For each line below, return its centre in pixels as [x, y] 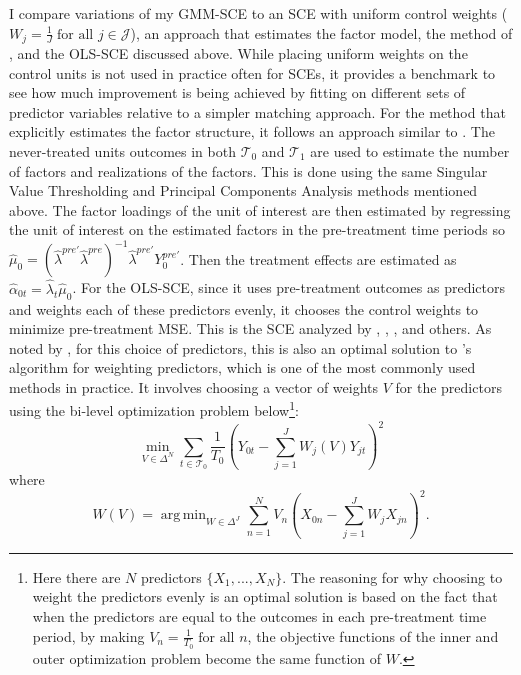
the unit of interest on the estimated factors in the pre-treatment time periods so [257, 229]
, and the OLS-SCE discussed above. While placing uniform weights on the [238, 53]
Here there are [76, 576]
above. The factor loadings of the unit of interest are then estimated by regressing [260, 209]
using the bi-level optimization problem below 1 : [154, 409]
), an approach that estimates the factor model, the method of [321, 32]
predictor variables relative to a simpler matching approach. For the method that [257, 111]
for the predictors [448, 386]
